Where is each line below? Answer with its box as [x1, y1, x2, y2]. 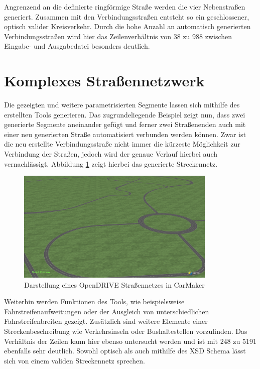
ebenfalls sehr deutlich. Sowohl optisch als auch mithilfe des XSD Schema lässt [4, 345, 246, 356]
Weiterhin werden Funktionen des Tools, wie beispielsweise [4, 296, 185, 307]
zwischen [205, 31, 232, 41]
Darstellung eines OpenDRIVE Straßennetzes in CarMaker [24, 279, 205, 290]
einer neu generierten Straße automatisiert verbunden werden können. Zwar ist [4, 129, 246, 139]
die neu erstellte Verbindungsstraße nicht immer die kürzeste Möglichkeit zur [4, 139, 240, 149]
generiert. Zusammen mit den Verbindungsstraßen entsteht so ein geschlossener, [4, 11, 249, 22]
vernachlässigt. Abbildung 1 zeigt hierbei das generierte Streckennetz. [4, 158, 218, 169]
